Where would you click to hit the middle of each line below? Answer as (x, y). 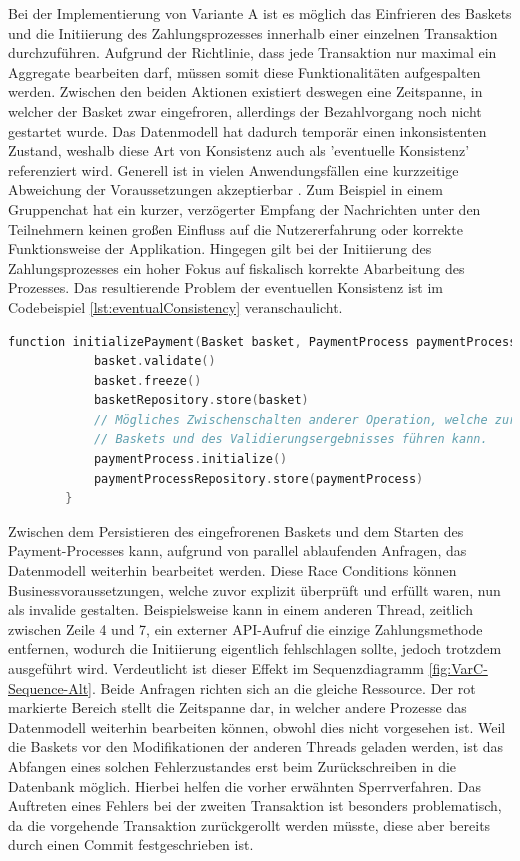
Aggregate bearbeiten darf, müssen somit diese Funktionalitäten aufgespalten (244, 71)
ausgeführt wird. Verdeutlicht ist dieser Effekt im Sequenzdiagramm (216, 668)
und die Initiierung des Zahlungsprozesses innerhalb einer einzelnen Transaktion (253, 32)
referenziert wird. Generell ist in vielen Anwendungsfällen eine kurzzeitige (233, 169)
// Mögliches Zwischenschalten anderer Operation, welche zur (305, 419)
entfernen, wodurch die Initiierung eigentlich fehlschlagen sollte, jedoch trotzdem (255, 648)
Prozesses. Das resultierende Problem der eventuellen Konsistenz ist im (225, 287)
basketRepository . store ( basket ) (201, 400)
